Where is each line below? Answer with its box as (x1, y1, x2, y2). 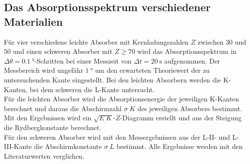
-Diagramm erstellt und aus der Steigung (120, 113, 242, 123)
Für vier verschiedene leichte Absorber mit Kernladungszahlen (4, 36, 189, 47)
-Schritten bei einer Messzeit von (34, 55, 132, 66)
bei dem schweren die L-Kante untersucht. (30, 84, 155, 94)
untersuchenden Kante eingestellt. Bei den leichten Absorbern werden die (4, 74, 221, 84)
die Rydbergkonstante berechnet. (4, 122, 102, 132)
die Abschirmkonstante (34, 141, 102, 151)
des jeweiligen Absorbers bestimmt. (137, 103, 242, 113)
